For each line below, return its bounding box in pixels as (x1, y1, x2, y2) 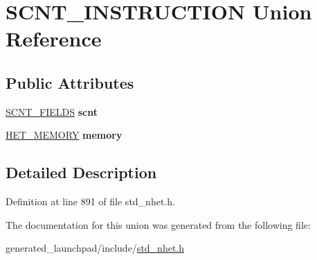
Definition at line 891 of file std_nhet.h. (6, 194, 175, 209)
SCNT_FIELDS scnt (6, 104, 98, 119)
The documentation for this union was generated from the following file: (6, 217, 311, 232)
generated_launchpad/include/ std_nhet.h (6, 241, 185, 255)
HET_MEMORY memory (6, 128, 123, 142)
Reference (6, 24, 102, 53)
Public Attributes (6, 71, 134, 93)
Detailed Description (6, 162, 157, 183)
